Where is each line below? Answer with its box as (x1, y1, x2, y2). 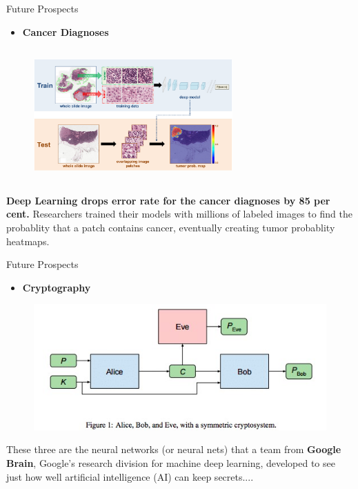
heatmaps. (6, 233, 50, 248)
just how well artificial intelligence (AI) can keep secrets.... (6, 469, 254, 483)
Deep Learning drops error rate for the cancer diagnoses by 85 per (6, 193, 330, 207)
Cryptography (22, 280, 91, 294)
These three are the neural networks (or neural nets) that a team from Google (6, 442, 341, 457)
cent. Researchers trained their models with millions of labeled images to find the (6, 207, 352, 221)
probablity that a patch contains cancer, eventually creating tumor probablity (6, 220, 335, 234)
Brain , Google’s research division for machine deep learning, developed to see (6, 455, 335, 470)
